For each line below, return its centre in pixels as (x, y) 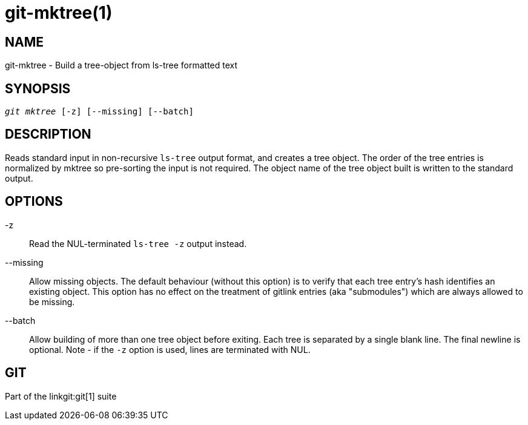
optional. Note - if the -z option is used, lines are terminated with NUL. (170, 349)
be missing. (52, 301)
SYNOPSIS (38, 88)
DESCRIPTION (48, 134)
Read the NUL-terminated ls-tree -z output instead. (138, 243)
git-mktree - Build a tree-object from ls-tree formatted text (121, 65)
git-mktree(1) (59, 13)
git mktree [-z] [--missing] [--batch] (99, 112)
